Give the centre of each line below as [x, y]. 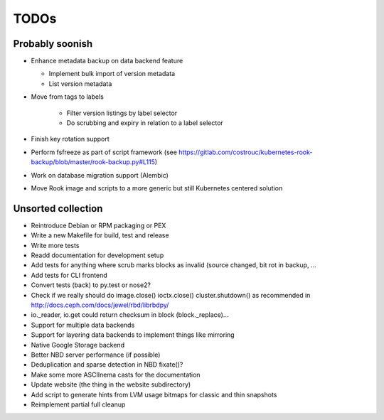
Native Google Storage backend [78, 345]
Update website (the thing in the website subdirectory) [111, 384]
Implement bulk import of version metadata [112, 74]
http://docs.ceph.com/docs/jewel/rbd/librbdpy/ [100, 305]
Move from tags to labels [68, 97]
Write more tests [55, 245]
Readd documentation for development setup [97, 255]
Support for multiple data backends [83, 325]
